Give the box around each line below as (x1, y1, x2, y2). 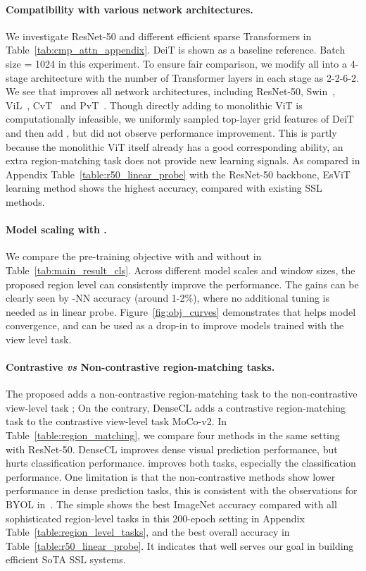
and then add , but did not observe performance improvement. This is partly (6, 125, 337, 140)
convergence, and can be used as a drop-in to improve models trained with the (6, 318, 344, 333)
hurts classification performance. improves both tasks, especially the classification (6, 455, 356, 470)
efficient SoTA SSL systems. (6, 552, 126, 567)
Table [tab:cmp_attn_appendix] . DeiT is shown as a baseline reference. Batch (6, 42, 346, 57)
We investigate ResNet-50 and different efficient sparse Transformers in (6, 28, 312, 43)
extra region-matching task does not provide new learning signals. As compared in (6, 153, 360, 168)
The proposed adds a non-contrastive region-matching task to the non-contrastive (6, 386, 358, 401)
